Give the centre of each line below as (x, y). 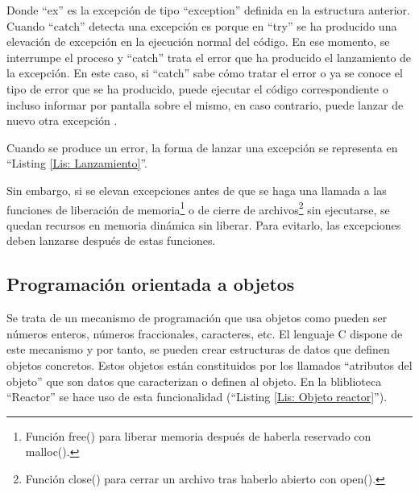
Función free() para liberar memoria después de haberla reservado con (198, 435)
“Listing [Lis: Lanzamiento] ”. (77, 163)
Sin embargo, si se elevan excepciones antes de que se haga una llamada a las (197, 190)
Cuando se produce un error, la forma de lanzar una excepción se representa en (202, 147)
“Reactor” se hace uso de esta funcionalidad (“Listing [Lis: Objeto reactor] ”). (197, 397)
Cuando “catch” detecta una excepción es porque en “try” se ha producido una (202, 25)
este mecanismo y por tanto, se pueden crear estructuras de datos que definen (198, 349)
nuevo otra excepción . (62, 120)
